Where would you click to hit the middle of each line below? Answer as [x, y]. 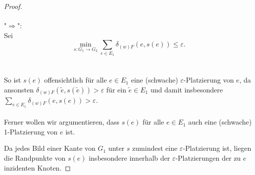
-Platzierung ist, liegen [217, 148]
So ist [13, 80]
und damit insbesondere [186, 89]
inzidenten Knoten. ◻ [37, 167]
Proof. [13, 6]
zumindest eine [155, 148]
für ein [116, 89]
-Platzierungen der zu [208, 157]
